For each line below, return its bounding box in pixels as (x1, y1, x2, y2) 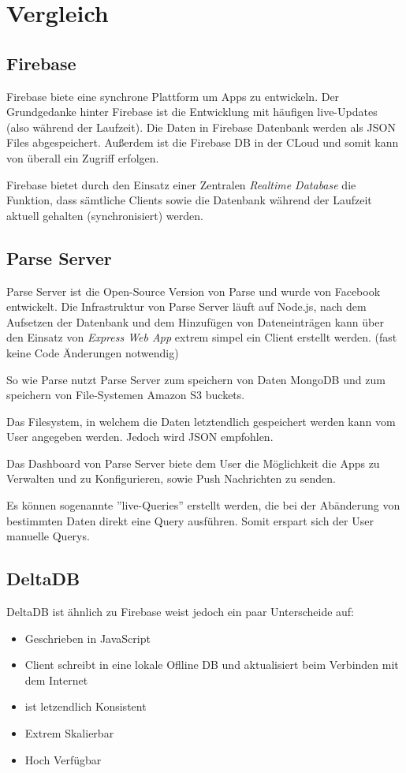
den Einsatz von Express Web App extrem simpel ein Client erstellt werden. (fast (6, 329, 397, 345)
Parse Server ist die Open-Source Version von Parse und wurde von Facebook (6, 282, 381, 299)
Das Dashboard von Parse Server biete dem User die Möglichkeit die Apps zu (6, 454, 380, 471)
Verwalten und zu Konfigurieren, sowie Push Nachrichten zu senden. (6, 470, 336, 487)
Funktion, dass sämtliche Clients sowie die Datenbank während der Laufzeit (6, 192, 372, 208)
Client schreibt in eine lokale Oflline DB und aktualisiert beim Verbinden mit (24, 656, 399, 673)
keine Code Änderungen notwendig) (6, 344, 179, 360)
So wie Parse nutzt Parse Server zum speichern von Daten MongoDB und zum (6, 371, 386, 387)
